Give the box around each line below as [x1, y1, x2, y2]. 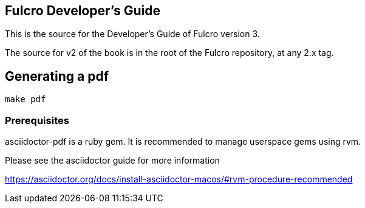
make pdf [5, 94, 46, 105]
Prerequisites [5, 114, 69, 127]
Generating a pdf [5, 68, 109, 84]
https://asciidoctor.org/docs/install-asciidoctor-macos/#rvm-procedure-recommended [5, 174, 353, 185]
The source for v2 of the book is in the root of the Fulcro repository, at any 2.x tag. [5, 47, 334, 58]
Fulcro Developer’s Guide [5, 3, 160, 18]
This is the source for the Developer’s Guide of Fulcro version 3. [5, 29, 260, 40]
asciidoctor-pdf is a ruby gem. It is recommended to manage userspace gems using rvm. [5, 136, 361, 147]
